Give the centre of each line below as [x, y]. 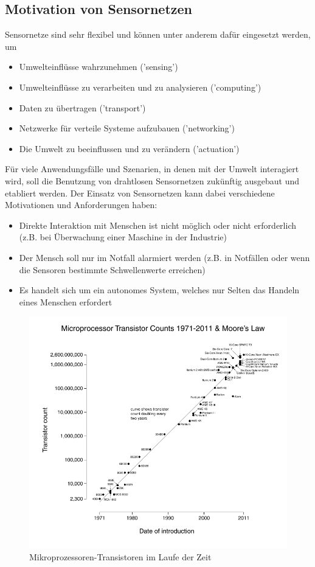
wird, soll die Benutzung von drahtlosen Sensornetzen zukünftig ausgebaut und [152, 180]
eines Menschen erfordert [66, 301]
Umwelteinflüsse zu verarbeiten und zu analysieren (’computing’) [140, 87]
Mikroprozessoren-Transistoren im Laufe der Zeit [120, 556]
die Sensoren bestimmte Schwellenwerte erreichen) [112, 269]
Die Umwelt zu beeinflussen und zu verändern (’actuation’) [129, 148]
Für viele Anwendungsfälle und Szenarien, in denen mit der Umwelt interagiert [152, 169]
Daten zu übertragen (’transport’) [82, 107]
